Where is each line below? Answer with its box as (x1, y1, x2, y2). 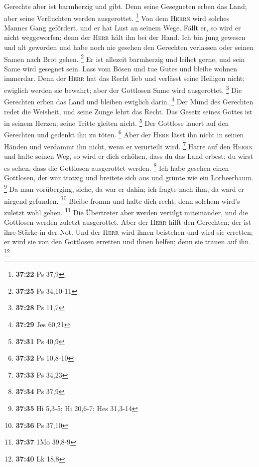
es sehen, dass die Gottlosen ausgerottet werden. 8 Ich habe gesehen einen (4, 161, 229, 173)
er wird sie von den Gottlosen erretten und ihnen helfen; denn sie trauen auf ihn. (4, 236, 251, 247)
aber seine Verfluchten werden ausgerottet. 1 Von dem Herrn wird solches (4, 11, 230, 23)
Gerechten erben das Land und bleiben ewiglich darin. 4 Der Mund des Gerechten (4, 95, 254, 106)
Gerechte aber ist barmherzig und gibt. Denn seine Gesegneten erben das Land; (4, 1, 247, 11)
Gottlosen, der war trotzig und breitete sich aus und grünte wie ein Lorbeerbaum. (4, 172, 254, 182)
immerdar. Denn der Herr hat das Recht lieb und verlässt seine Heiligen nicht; (4, 73, 245, 83)
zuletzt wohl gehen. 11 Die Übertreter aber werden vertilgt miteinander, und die (4, 205, 248, 217)
